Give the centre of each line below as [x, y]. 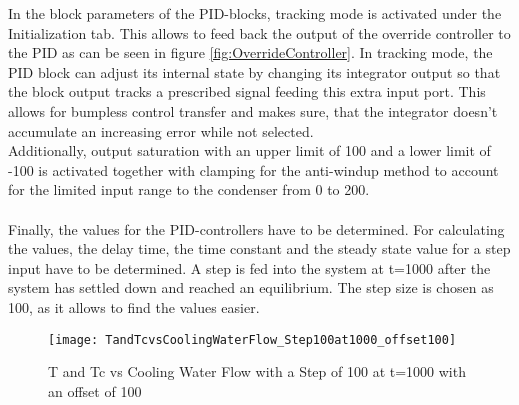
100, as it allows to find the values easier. [134, 306]
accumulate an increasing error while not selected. [161, 130]
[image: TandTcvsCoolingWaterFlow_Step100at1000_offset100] [252, 339]
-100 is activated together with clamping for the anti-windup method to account [253, 169]
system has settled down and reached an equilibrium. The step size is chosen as [251, 287]
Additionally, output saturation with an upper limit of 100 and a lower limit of [249, 150]
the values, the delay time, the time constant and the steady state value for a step [259, 248]
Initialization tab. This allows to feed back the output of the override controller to [259, 32]
